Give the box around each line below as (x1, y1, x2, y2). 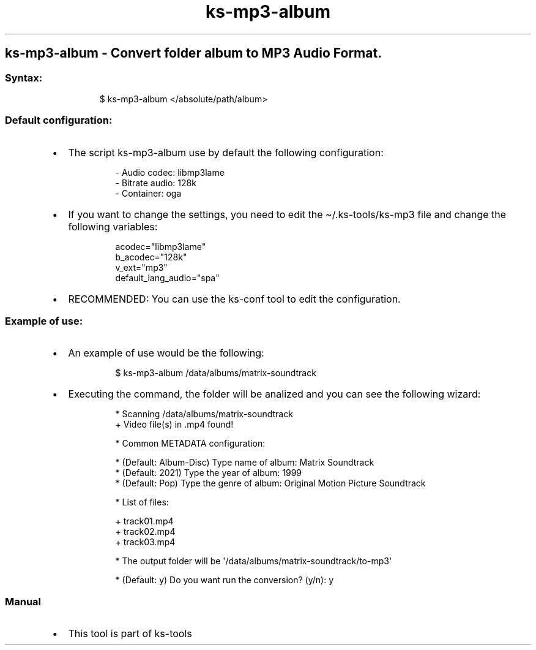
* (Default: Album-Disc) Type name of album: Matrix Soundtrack (115, 457, 374, 468)
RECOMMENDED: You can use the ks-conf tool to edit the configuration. (68, 292, 401, 305)
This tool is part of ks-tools (68, 627, 192, 640)
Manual (5, 595, 42, 608)
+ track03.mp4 (115, 537, 176, 548)
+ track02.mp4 (115, 526, 176, 537)
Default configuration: (5, 114, 113, 127)
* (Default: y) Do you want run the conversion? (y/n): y (115, 575, 334, 586)
